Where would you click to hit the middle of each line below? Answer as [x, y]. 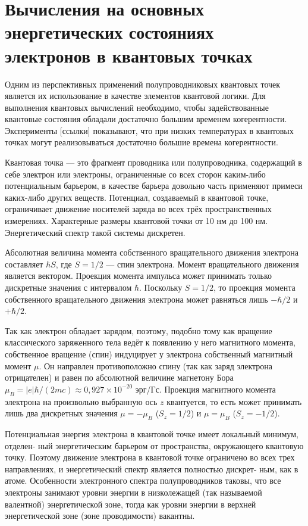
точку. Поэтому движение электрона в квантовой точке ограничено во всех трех [150, 457]
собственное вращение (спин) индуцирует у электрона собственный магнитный [149, 354]
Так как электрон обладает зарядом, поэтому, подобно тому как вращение [139, 330]
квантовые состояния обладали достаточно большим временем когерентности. [146, 119]
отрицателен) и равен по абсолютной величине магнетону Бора [119, 377]
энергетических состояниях [109, 32]
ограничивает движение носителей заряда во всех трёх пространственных [138, 209]
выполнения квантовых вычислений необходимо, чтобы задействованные [137, 107]
